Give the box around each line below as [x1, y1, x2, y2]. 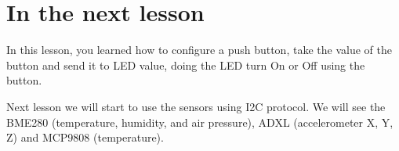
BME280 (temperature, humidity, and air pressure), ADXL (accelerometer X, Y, [6, 113, 394, 130]
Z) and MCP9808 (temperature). [6, 129, 164, 146]
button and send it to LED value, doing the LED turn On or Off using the [6, 56, 365, 73]
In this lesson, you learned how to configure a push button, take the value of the [6, 41, 392, 58]
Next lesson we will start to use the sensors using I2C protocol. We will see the [6, 98, 386, 114]
